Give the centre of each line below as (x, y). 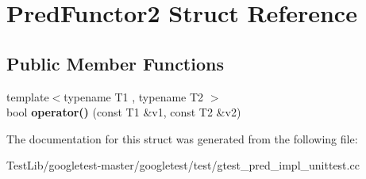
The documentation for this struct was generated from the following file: (182, 138)
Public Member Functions (115, 63)
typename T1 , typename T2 (134, 96)
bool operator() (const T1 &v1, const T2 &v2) (124, 112)
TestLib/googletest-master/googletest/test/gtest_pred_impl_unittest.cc (183, 165)
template (28, 96)
